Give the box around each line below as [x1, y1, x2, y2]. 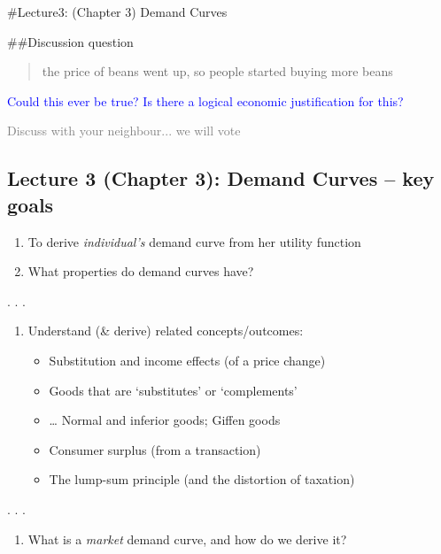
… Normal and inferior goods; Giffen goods [49, 411, 281, 429]
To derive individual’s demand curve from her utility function [27, 232, 361, 250]
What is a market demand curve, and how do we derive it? [27, 529, 347, 548]
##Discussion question [7, 32, 134, 50]
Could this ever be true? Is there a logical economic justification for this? [7, 91, 404, 110]
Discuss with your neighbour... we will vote [7, 121, 241, 140]
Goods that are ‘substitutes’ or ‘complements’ [49, 381, 298, 399]
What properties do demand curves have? [27, 262, 254, 281]
